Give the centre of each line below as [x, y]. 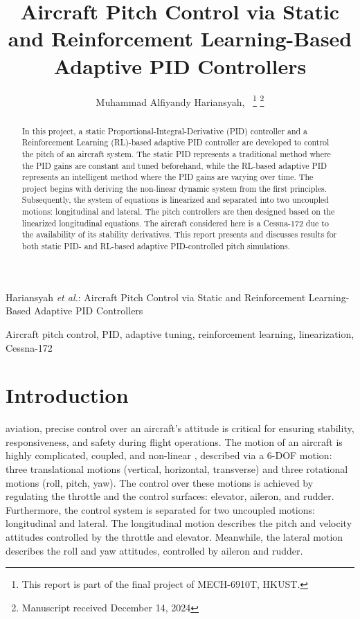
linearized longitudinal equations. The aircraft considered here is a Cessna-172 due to [175, 223]
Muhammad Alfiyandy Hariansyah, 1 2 [180, 100]
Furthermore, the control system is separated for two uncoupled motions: [160, 509]
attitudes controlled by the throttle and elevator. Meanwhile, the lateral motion [174, 537]
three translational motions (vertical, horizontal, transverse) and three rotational [177, 469]
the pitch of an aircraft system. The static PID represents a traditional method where [176, 153]
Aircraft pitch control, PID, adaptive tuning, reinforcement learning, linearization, [180, 333]
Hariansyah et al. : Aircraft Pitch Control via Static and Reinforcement [156, 297]
